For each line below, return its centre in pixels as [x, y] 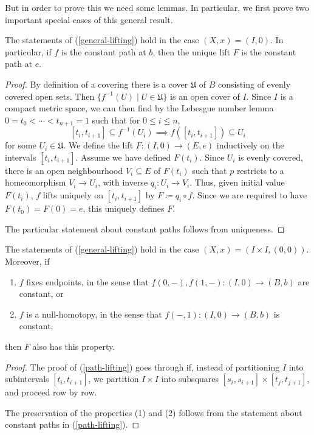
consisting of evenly [254, 84]
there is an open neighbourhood [64, 170]
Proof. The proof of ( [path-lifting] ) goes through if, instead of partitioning [142, 367]
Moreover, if [27, 261]
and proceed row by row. [51, 392]
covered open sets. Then [50, 96]
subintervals [27, 379]
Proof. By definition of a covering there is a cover [97, 84]
